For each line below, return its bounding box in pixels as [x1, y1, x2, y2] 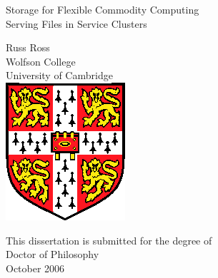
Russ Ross [6, 40, 50, 55]
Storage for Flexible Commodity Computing [6, 2, 199, 16]
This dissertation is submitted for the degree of [6, 232, 212, 247]
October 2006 [6, 260, 65, 275]
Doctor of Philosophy [6, 247, 99, 262]
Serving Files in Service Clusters [6, 16, 147, 31]
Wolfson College [6, 53, 76, 68]
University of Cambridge [6, 68, 113, 83]
